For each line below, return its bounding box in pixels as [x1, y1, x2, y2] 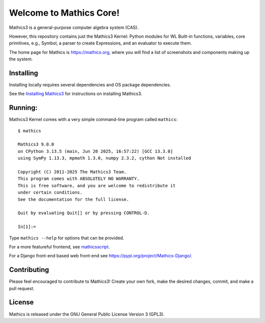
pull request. [9, 285, 34, 291]
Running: [9, 103, 38, 112]
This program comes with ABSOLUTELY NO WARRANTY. [18, 176, 140, 181]
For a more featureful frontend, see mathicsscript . [9, 244, 110, 249]
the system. [9, 56, 33, 62]
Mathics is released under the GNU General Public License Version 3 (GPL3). [9, 311, 165, 317]
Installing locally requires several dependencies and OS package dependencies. [9, 82, 171, 88]
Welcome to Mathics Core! [9, 7, 120, 18]
